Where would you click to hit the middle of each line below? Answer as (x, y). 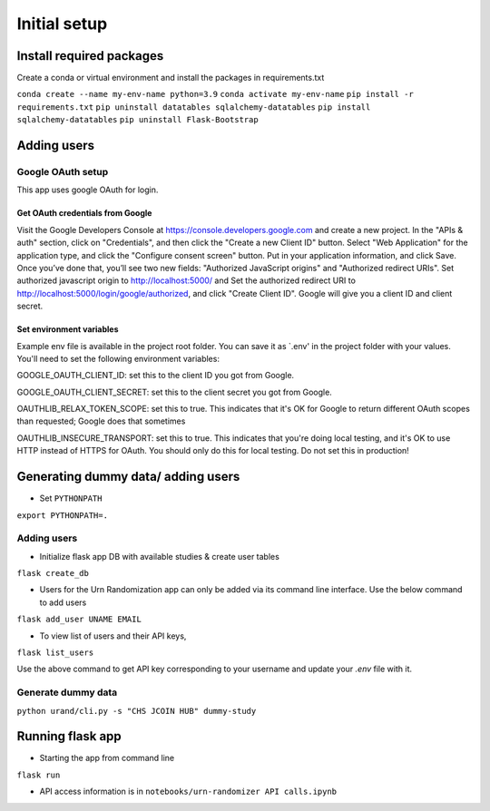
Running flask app (69, 736)
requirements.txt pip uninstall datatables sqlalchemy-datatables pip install (194, 107)
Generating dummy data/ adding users (128, 477)
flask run (39, 775)
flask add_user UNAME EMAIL (79, 620)
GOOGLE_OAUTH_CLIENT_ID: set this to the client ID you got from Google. (156, 376)
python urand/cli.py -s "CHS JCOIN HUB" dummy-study (137, 711)
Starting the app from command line (107, 758)
